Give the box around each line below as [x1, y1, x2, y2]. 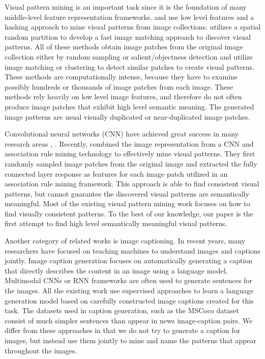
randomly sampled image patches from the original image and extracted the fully [5, 158, 257, 169]
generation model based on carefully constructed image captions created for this [5, 295, 254, 306]
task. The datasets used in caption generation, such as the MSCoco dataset [5, 305, 239, 316]
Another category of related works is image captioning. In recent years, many [5, 235, 245, 246]
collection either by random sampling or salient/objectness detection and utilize [5, 51, 253, 62]
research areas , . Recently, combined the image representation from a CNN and [5, 138, 254, 149]
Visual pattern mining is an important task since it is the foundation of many [5, 2, 247, 12]
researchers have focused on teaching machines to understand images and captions [5, 245, 261, 256]
